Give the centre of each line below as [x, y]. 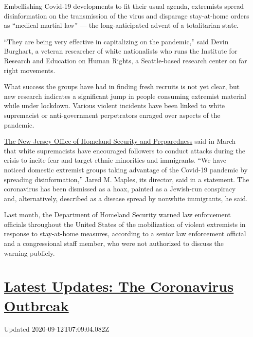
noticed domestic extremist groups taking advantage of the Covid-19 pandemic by [126, 169]
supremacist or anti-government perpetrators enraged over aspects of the [112, 115]
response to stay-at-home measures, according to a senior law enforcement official [125, 234]
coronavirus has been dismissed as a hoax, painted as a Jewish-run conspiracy [120, 189]
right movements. [30, 70]
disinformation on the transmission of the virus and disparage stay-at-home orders [126, 15]
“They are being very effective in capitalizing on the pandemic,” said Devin [116, 41]
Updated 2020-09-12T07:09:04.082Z [57, 328]
